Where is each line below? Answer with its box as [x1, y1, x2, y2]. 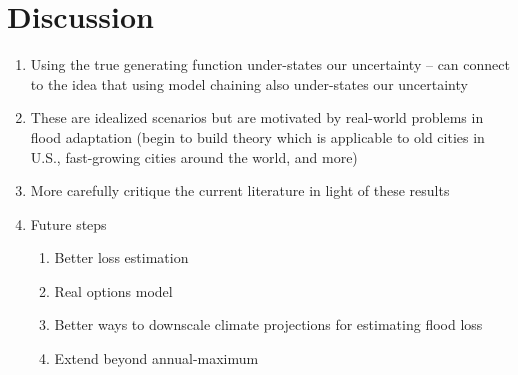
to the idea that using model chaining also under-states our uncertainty [30, 73, 468, 94]
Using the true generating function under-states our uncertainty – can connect [30, 54, 510, 75]
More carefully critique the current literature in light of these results [30, 180, 450, 201]
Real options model [54, 280, 173, 301]
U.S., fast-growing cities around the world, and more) [30, 146, 358, 167]
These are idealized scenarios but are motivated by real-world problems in [30, 107, 484, 128]
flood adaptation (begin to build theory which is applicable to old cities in [30, 126, 485, 147]
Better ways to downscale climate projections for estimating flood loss [54, 314, 483, 335]
